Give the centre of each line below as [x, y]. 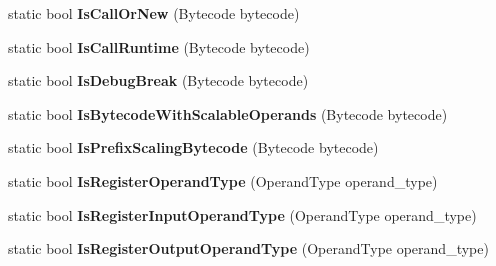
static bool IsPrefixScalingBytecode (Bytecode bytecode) [193, 147]
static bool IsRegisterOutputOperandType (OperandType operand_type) [248, 248]
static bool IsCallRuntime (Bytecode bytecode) [159, 46]
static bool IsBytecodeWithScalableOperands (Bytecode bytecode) [228, 113]
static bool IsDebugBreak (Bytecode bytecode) [158, 80]
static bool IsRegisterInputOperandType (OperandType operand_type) [242, 214]
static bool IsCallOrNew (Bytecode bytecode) [154, 13]
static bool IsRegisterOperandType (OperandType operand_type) [223, 180]
